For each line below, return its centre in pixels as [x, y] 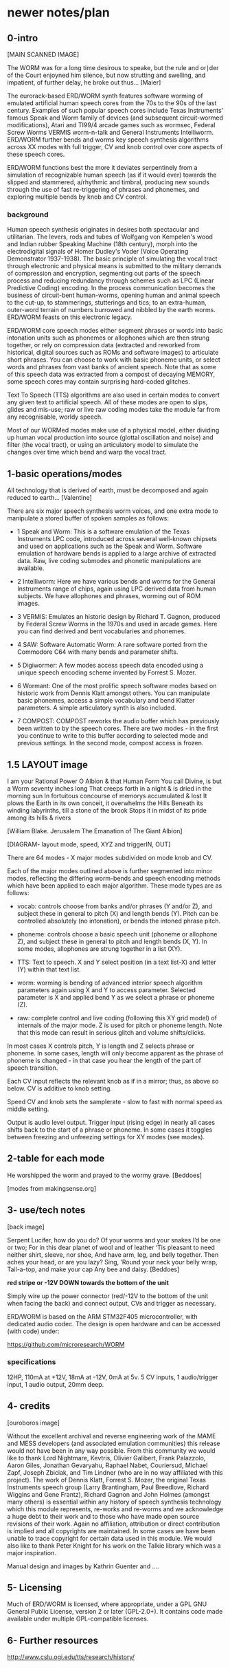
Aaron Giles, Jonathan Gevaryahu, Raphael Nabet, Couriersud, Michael [107, 1465]
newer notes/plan [58, 13]
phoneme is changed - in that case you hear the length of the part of [104, 1060]
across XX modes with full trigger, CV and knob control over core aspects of [115, 147]
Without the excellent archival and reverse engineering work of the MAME [112, 1436]
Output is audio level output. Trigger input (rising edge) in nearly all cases [111, 1122]
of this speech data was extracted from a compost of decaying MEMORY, [111, 374]
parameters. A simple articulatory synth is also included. [96, 708]
